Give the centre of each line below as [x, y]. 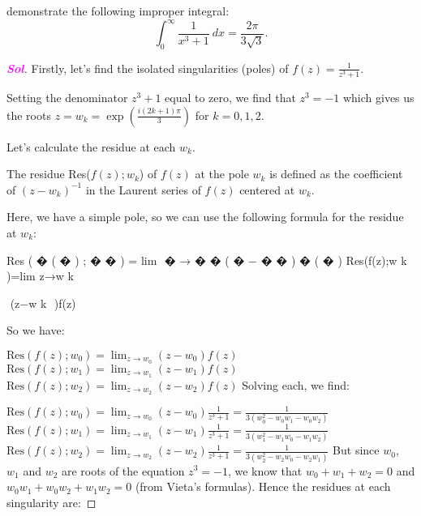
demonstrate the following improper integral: [118, 11]
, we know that [265, 470]
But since [356, 450]
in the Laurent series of [143, 189]
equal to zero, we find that [230, 98]
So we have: [36, 330]
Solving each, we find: [296, 384]
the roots [29, 115]
